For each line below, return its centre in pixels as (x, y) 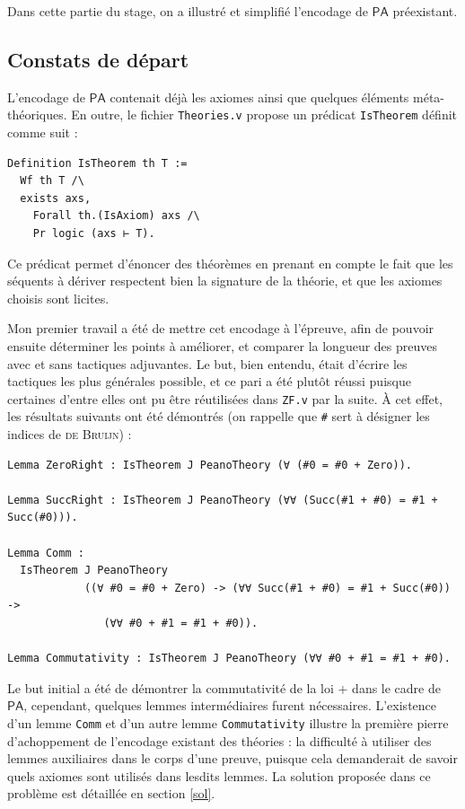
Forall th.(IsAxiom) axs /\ (116, 216)
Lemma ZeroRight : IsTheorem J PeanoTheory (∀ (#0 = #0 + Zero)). (210, 465)
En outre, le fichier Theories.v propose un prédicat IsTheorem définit (264, 114)
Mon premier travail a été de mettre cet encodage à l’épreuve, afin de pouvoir (221, 328)
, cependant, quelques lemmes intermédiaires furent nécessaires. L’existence (230, 705)
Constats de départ (98, 59)
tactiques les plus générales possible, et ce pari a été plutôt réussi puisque (209, 381)
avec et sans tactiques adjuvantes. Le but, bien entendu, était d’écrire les (207, 363)
